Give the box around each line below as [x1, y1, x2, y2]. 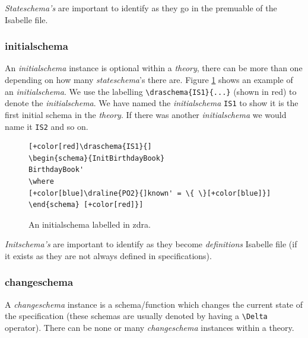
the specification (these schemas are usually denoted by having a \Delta [5, 310, 268, 322]
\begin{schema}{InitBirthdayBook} [28, 154, 165, 162]
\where [28, 177, 54, 186]
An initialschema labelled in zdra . [28, 218, 151, 230]
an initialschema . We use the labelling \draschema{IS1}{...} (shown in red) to [5, 85, 297, 97]
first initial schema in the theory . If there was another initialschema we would [5, 108, 287, 120]
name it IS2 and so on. [5, 120, 88, 132]
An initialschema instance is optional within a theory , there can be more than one [5, 62, 303, 74]
